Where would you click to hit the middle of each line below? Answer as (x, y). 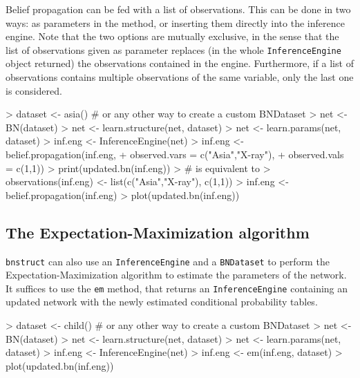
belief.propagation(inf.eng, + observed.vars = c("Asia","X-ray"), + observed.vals (175, 154)
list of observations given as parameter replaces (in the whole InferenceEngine (173, 49)
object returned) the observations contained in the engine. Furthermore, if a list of (180, 63)
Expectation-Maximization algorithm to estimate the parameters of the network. (176, 275)
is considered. (34, 90)
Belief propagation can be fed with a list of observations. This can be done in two (178, 9)
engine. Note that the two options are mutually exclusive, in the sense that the (172, 36)
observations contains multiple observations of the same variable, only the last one (180, 77)
